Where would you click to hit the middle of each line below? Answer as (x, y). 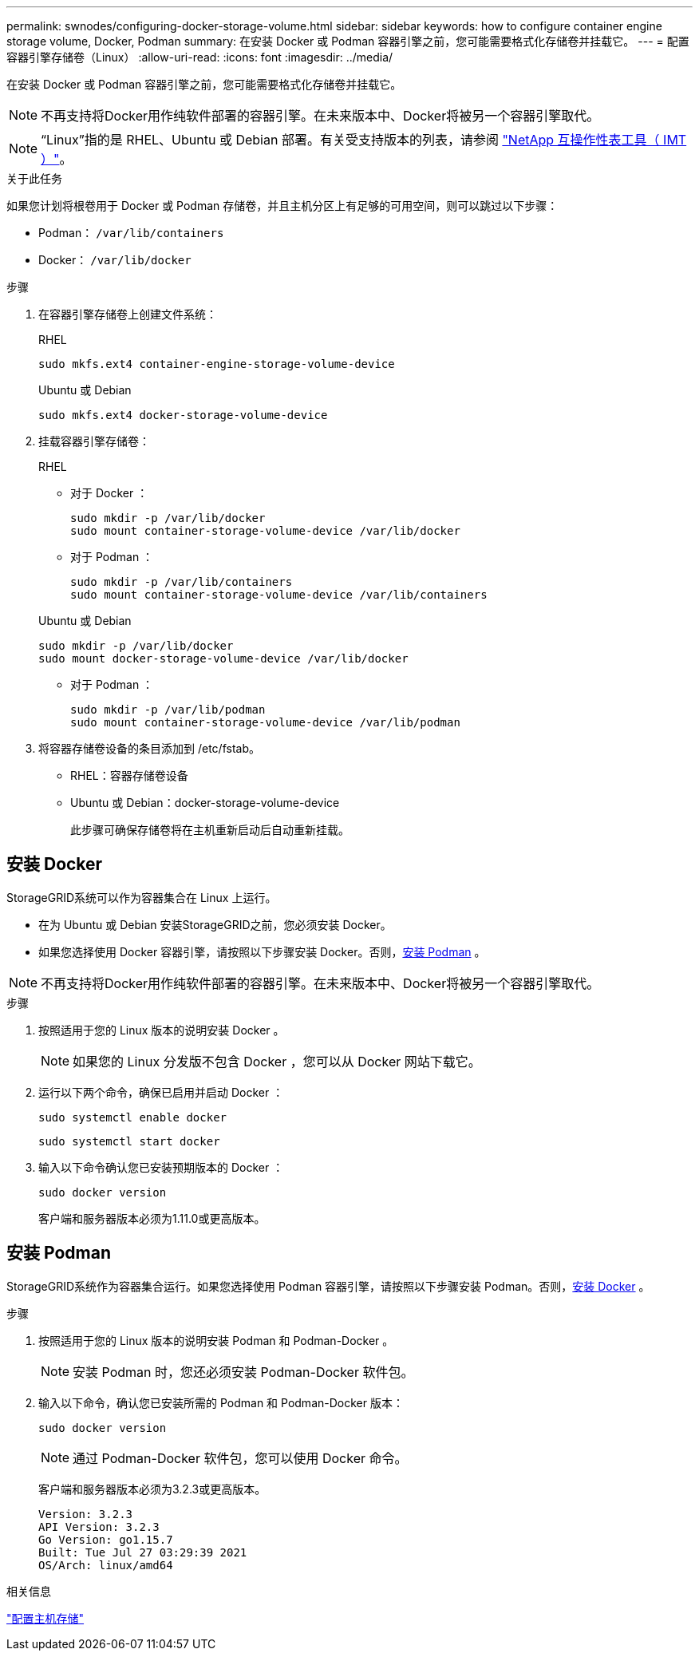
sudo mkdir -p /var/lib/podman (168, 710)
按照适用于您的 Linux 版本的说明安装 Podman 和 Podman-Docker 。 (216, 1340)
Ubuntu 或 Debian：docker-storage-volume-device (205, 803)
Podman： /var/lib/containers (131, 233)
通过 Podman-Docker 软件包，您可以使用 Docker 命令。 (240, 1458)
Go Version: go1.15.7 (106, 1539)
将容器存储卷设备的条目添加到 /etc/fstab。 (149, 748)
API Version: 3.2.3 (99, 1526)
